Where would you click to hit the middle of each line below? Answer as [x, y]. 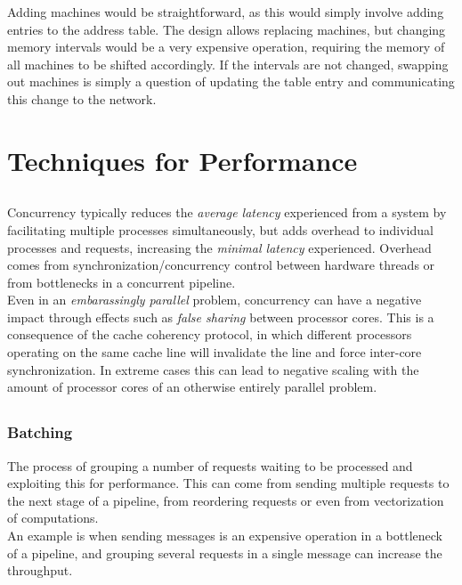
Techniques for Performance [182, 160]
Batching [40, 432]
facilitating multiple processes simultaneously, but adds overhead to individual [220, 229]
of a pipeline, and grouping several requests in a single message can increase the [225, 552]
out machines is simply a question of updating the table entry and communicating [231, 81]
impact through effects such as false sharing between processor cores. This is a [221, 317]
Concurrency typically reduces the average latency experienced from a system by [227, 212]
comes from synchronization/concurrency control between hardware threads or [221, 265]
